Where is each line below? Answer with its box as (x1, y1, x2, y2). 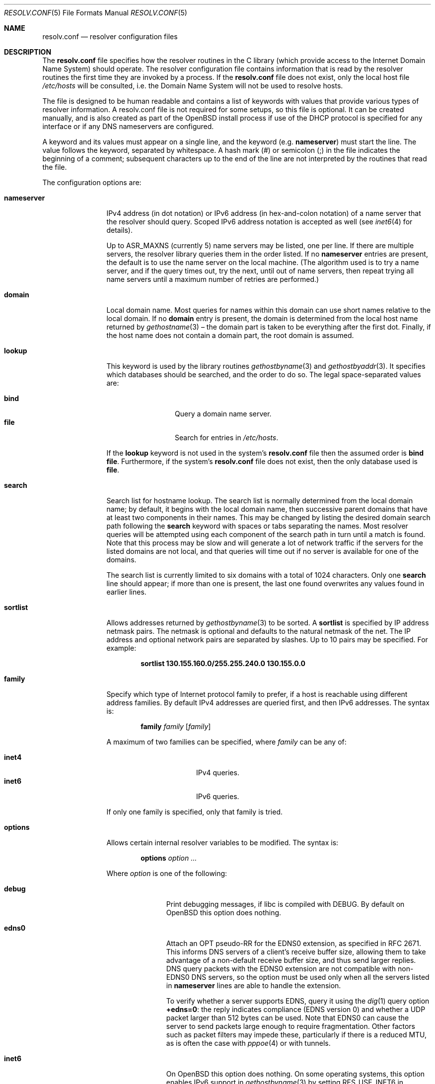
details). (106, 226, 133, 234)
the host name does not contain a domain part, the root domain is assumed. (106, 331, 354, 339)
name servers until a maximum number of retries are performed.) (106, 275, 319, 283)
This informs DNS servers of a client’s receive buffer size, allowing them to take (166, 948, 426, 956)
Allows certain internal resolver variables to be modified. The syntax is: (106, 838, 339, 847)
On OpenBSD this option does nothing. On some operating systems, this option (166, 1070, 425, 1078)
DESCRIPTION (4, 48, 52, 56)
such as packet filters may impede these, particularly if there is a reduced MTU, (166, 1030, 427, 1039)
